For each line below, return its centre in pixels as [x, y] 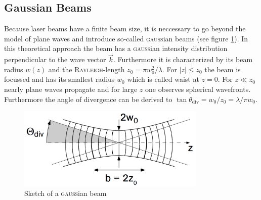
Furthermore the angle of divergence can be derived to [88, 99]
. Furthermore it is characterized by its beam [183, 59]
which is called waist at [163, 79]
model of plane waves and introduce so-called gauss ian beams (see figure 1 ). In [126, 38]
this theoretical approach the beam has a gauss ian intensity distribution [116, 48]
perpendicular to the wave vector [55, 59]
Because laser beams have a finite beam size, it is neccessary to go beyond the [125, 29]
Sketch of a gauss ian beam [66, 193]
